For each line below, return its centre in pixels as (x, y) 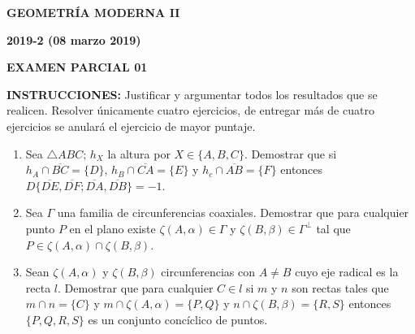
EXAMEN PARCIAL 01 (77, 67)
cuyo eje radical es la (347, 272)
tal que (333, 228)
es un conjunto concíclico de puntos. (178, 319)
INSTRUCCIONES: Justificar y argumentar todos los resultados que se (192, 94)
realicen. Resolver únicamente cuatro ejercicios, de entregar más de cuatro (190, 110)
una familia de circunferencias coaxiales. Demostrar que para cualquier (233, 213)
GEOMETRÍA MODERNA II (93, 12)
